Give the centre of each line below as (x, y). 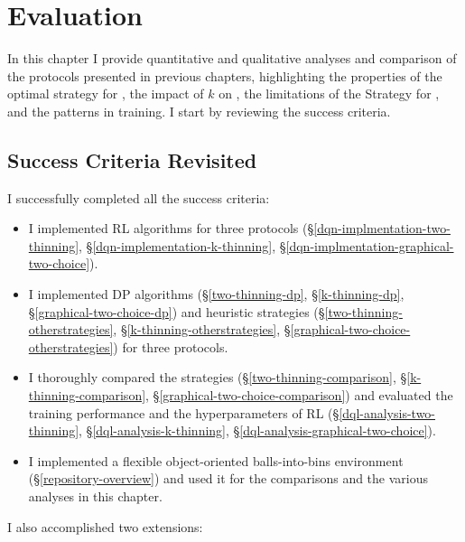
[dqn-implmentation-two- (382, 228)
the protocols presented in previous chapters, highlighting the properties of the (225, 75)
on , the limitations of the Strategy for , (329, 93)
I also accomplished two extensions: (105, 526)
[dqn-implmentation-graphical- (370, 245)
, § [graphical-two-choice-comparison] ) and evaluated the (299, 395)
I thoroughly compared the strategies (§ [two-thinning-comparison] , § (218, 377)
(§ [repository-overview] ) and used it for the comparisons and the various (228, 478)
